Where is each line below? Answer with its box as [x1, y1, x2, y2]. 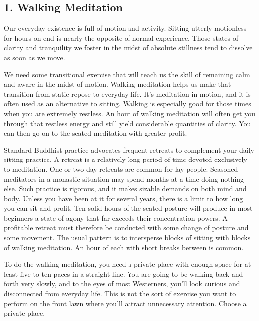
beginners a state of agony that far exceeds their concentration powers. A [4, 212, 228, 223]
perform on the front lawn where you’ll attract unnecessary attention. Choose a [4, 298, 247, 308]
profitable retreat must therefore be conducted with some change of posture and [4, 222, 249, 233]
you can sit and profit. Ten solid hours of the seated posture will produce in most [4, 203, 253, 213]
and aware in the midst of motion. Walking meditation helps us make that [4, 79, 231, 89]
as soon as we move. [4, 52, 65, 62]
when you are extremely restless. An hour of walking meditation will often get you [4, 108, 255, 118]
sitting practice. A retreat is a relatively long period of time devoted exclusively [4, 154, 247, 164]
